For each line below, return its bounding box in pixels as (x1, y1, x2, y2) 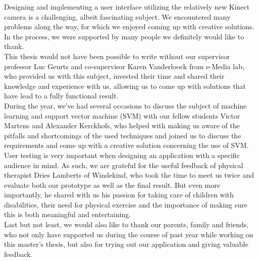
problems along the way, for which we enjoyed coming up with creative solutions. (4, 21, 254, 32)
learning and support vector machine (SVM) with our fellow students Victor (4, 110, 240, 121)
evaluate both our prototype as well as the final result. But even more (4, 179, 220, 190)
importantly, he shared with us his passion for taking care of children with (4, 189, 234, 200)
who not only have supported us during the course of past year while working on (4, 229, 253, 239)
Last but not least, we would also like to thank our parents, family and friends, (4, 219, 249, 230)
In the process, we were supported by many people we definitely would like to (4, 31, 244, 41)
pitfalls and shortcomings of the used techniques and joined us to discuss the (4, 130, 241, 140)
